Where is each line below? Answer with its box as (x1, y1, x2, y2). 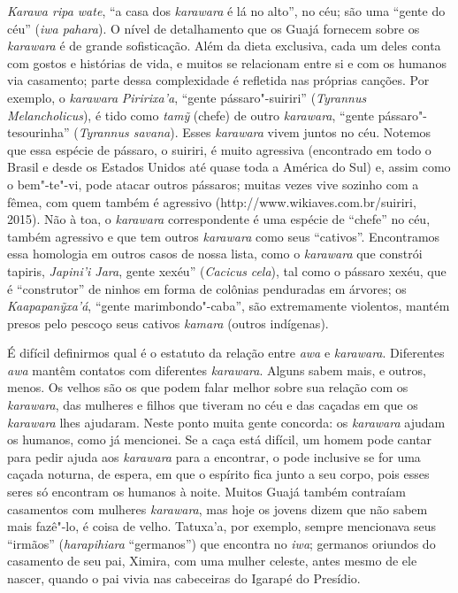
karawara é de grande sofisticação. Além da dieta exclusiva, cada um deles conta (7, 36, 441, 55)
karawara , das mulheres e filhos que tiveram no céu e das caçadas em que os (7, 396, 418, 414)
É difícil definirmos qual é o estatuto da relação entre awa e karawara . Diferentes (7, 343, 445, 362)
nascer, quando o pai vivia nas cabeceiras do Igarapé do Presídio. (7, 569, 361, 587)
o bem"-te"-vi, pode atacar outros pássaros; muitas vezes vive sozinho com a (7, 174, 419, 193)
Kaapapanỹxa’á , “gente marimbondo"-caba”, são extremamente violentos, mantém (7, 296, 450, 315)
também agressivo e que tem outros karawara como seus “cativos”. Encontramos (7, 227, 440, 245)
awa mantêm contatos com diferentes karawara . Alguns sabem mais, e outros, (7, 360, 426, 379)
